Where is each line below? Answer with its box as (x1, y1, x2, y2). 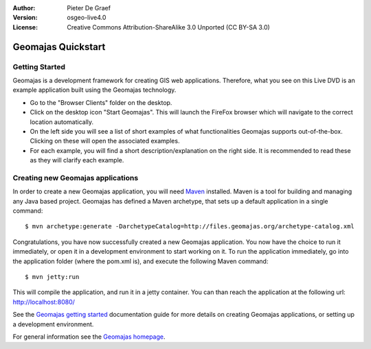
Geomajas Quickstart (12, 41, 106, 53)
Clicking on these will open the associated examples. (30, 137, 180, 145)
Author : (12, 4, 36, 12)
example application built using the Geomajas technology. (12, 86, 177, 94)
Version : (12, 14, 38, 22)
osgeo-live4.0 (67, 14, 106, 22)
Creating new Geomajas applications (12, 173, 139, 182)
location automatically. (30, 117, 94, 126)
